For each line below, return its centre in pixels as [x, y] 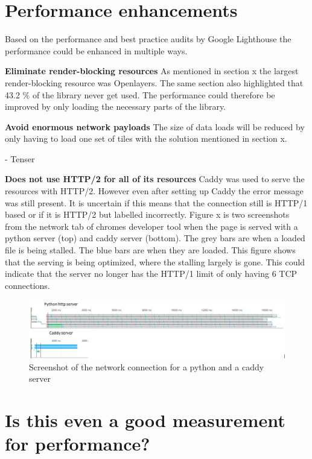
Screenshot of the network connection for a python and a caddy [147, 366]
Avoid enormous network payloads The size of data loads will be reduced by [155, 126]
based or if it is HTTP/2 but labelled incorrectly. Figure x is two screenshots [147, 214]
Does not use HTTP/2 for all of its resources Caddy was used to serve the [155, 179]
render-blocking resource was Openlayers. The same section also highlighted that [154, 82]
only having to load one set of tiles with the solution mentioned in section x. [146, 138]
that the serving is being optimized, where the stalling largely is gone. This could [155, 261]
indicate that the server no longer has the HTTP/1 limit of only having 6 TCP [151, 274]
